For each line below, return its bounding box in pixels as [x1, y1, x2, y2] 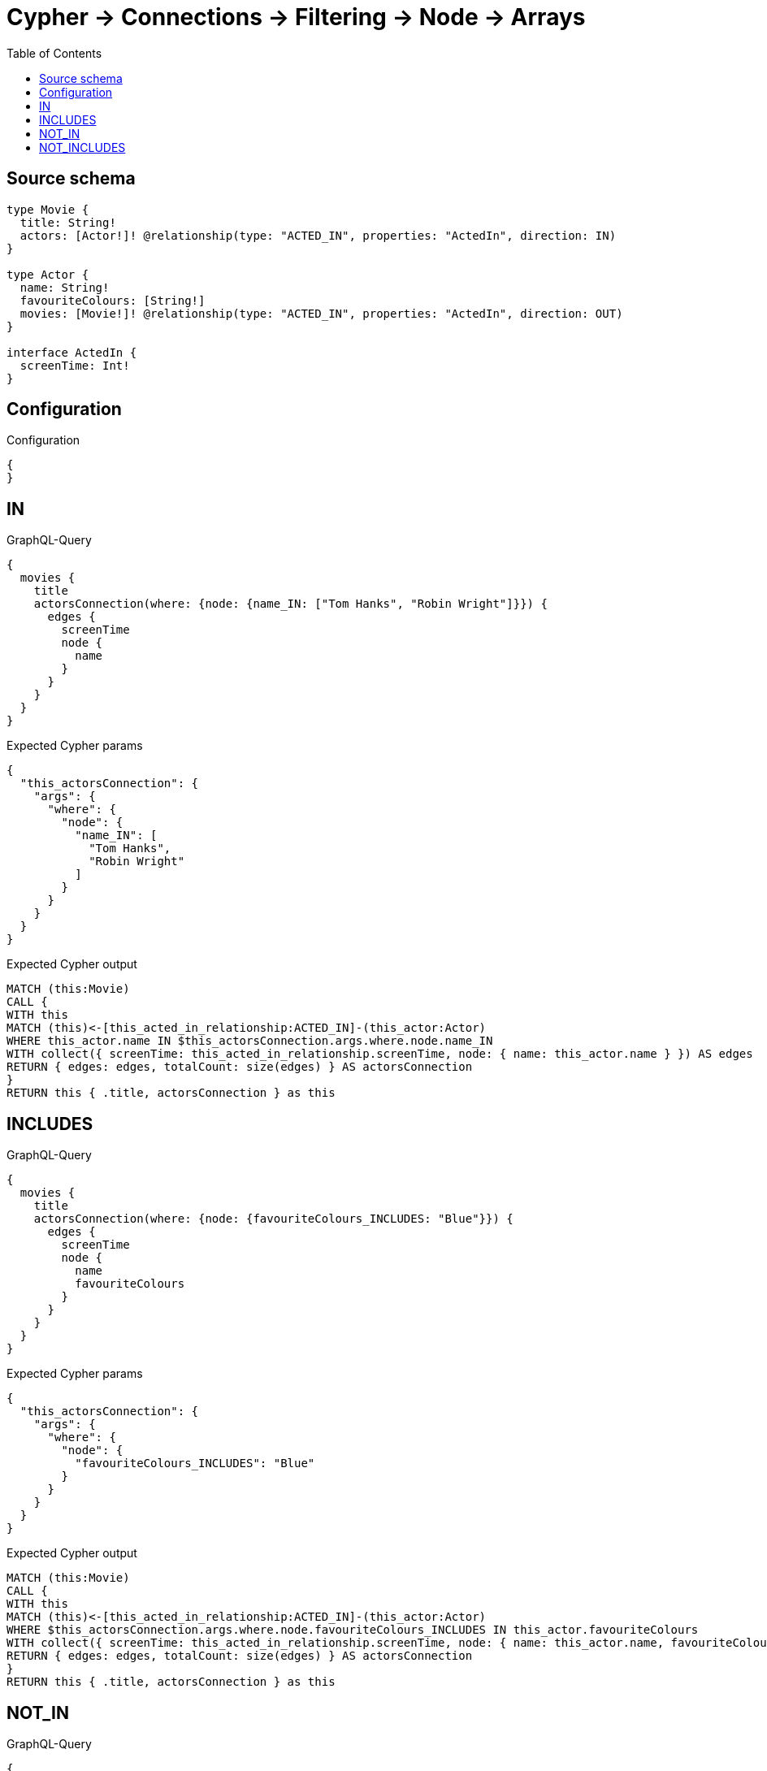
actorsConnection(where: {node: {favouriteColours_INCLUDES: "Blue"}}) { [33, 1212, 513, 1226]
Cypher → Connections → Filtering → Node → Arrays [6, 3, 586, 31]
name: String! [19, 280, 110, 294]
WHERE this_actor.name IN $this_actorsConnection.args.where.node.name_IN [6, 1034, 493, 1048]
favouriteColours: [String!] [19, 293, 206, 307]
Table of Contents [6, 45, 102, 60]
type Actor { [6, 267, 89, 281]
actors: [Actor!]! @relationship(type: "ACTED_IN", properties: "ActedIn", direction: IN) [19, 228, 617, 242]
